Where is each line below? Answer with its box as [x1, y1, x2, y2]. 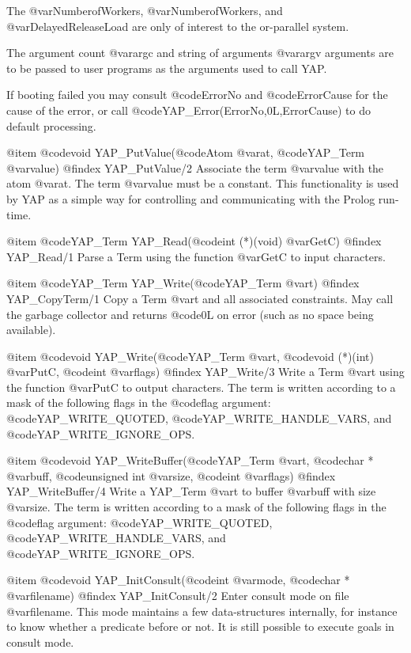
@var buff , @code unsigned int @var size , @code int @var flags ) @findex [6, 467, 336, 484]
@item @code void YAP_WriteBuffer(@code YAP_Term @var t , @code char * [6, 452, 374, 469]
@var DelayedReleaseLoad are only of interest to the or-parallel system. [6, 17, 349, 34]
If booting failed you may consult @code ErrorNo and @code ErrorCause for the [6, 86, 388, 103]
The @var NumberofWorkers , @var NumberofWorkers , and [6, 2, 283, 18]
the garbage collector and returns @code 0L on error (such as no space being [6, 306, 374, 322]
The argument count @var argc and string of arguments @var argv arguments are [6, 44, 394, 61]
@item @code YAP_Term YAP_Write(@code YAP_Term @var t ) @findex [6, 275, 360, 291]
